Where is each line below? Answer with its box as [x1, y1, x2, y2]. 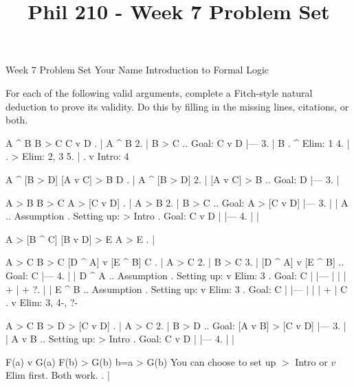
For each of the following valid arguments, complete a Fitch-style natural [5, 85, 313, 99]
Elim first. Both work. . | [5, 368, 110, 382]
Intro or [295, 354, 328, 368]
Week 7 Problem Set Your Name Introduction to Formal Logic [5, 62, 269, 77]
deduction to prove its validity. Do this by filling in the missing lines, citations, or [5, 99, 349, 113]
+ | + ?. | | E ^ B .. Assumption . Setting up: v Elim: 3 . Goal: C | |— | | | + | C [5, 281, 348, 296]
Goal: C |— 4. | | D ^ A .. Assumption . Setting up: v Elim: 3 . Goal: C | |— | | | [5, 268, 346, 282]
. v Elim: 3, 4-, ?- [5, 295, 78, 309]
